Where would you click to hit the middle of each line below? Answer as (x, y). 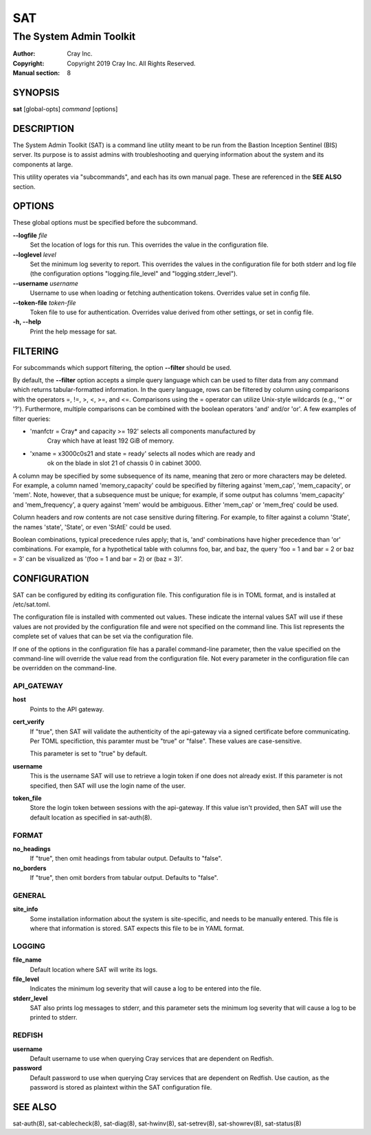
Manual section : (36, 73)
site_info (25, 909)
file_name (27, 960)
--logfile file (30, 235)
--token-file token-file (44, 302)
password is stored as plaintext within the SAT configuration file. (121, 1088)
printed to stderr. (54, 1017)
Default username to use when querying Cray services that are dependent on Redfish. (152, 1059)
